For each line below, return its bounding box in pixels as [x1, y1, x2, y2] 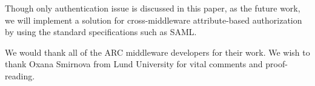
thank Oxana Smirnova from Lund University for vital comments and [5, 58, 263, 70]
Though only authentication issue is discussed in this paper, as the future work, [5, 2, 300, 14]
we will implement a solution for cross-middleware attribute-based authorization [5, 13, 302, 26]
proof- [265, 58, 288, 70]
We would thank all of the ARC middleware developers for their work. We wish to [5, 45, 310, 58]
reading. [5, 69, 35, 82]
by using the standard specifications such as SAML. [5, 25, 197, 38]
